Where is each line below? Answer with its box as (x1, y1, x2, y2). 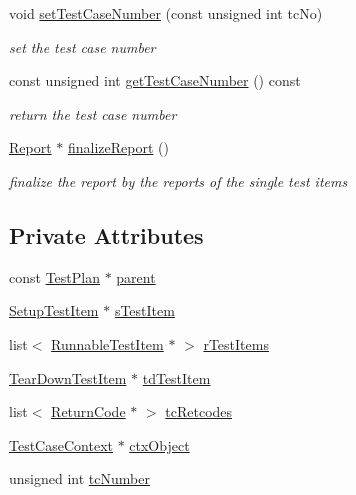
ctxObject (129, 434, 190, 455)
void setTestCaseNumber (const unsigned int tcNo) (9, 3, 323, 23)
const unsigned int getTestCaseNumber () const (9, 70, 301, 91)
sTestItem (114, 300, 175, 321)
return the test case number (9, 103, 177, 124)
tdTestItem (142, 367, 211, 388)
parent (116, 266, 156, 287)
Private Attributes (9, 219, 204, 250)
